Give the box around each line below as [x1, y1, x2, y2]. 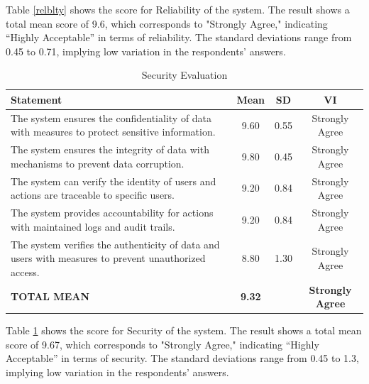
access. [11, 264, 40, 279]
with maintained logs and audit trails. [11, 219, 175, 234]
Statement [11, 92, 62, 106]
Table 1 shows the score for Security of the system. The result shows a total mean [6, 323, 362, 338]
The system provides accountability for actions [11, 205, 214, 220]
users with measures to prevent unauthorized [11, 251, 206, 265]
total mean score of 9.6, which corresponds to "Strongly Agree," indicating [6, 16, 328, 31]
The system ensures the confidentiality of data [11, 110, 212, 125]
